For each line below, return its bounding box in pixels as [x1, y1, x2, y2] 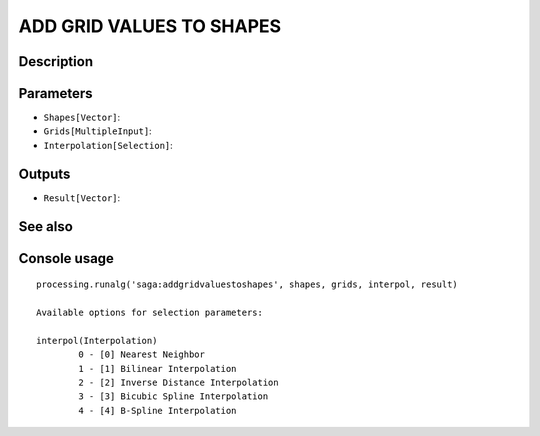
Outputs [18, 165, 71, 182]
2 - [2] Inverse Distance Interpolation [78, 376, 279, 388]
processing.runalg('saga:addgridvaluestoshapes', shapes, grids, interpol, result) [36, 279, 459, 290]
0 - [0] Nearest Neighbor [78, 349, 205, 360]
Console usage [18, 250, 115, 267]
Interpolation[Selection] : [43, 139, 174, 151]
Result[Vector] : [43, 191, 121, 204]
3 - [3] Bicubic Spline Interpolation [78, 391, 269, 402]
